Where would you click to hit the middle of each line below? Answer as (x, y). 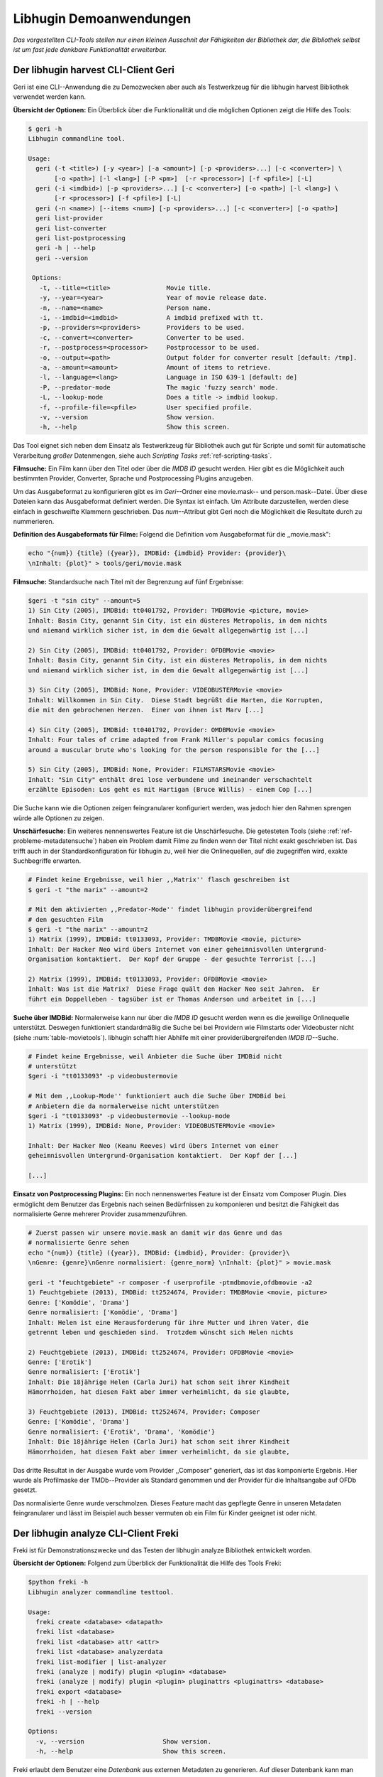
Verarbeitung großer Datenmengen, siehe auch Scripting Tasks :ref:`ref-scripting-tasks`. (143, 456)
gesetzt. (25, 1490)
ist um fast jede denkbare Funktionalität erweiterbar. (90, 49)
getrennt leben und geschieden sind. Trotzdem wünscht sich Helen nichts (161, 1332)
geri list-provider (70, 218)
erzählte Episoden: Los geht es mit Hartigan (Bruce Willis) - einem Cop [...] (170, 790)
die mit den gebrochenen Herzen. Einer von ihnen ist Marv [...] (146, 710)
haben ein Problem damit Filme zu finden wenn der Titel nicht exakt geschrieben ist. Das (228, 841)
